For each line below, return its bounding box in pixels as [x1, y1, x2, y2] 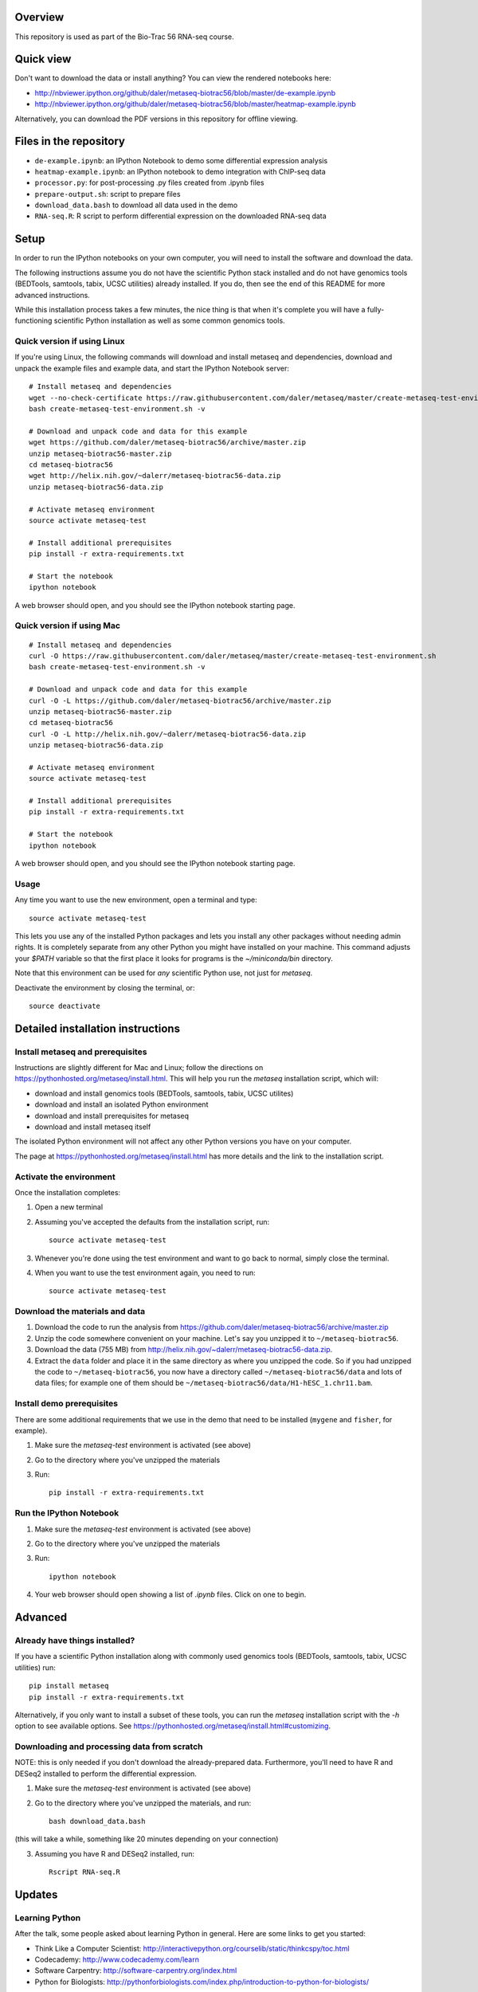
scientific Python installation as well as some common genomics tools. [53, 316, 286, 326]
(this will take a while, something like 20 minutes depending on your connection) [14, 1834, 279, 1844]
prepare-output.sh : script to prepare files [34, 189, 181, 198]
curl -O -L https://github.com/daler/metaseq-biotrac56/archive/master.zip [29, 696, 331, 705]
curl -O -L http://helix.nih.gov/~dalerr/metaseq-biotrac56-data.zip [29, 729, 307, 739]
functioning [14, 316, 53, 326]
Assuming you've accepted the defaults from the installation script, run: [34, 1217, 270, 1226]
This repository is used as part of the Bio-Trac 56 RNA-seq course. [14, 32, 234, 41]
